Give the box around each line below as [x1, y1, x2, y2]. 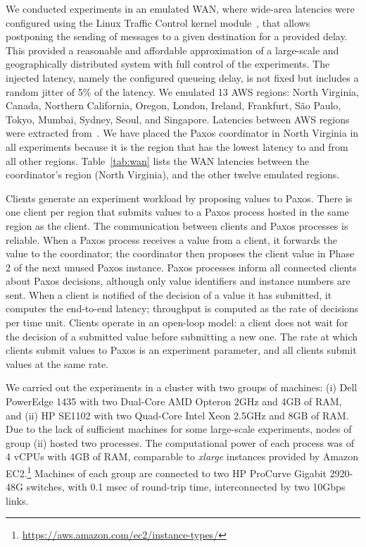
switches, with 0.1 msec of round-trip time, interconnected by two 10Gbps [26, 479, 346, 494]
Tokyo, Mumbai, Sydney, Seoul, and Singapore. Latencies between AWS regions [6, 111, 350, 126]
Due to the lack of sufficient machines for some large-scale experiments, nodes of [6, 422, 352, 436]
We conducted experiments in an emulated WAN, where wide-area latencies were [6, 1, 355, 16]
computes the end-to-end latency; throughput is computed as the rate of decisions [6, 301, 359, 316]
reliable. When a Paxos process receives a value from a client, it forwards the [6, 232, 337, 247]
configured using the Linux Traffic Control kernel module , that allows [6, 15, 310, 30]
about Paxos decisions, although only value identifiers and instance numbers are [6, 273, 351, 288]
